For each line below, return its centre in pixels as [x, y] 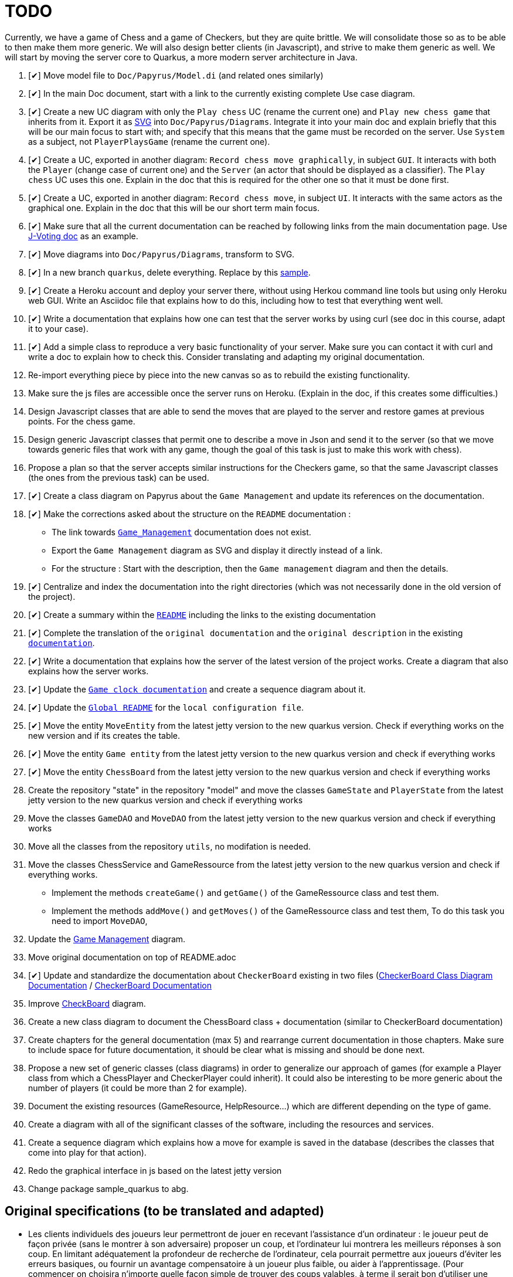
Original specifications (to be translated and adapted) [164, 1211]
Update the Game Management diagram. [107, 939]
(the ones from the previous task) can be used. [119, 477]
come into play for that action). [87, 1152]
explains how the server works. [89, 671]
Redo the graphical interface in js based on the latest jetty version [155, 1170]
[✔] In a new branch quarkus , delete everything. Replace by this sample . [169, 272]
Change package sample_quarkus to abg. [108, 1188]
